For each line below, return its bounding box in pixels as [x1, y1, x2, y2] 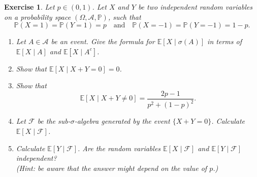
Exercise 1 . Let [4, 2, 55, 12]
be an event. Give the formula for [51, 36, 155, 47]
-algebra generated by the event [74, 116, 170, 126]
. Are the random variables [78, 143, 161, 153]
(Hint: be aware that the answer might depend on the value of [16, 162, 207, 173]
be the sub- [37, 116, 71, 126]
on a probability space [4, 11, 71, 22]
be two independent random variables [138, 2, 252, 12]
